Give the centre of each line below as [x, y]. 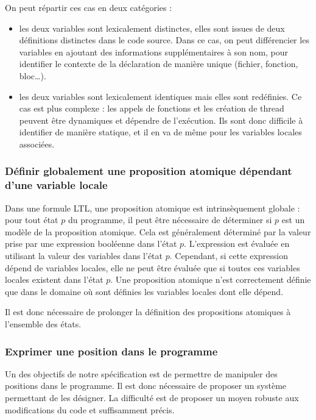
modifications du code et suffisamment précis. [90, 409]
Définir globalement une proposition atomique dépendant [149, 171]
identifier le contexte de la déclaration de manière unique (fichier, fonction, [159, 64]
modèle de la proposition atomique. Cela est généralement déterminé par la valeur [158, 231]
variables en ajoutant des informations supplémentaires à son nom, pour [154, 52]
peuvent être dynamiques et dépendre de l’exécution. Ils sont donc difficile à [161, 120]
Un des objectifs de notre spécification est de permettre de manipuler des [141, 373]
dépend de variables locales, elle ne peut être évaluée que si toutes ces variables [153, 267]
